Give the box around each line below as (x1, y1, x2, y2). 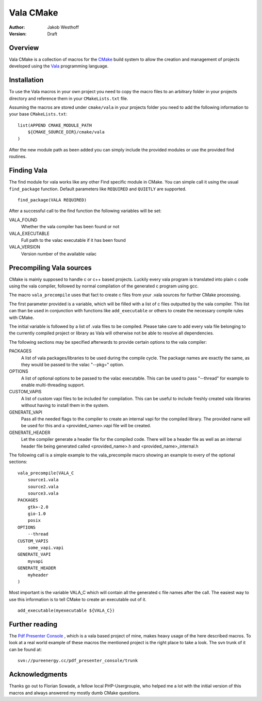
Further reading (9, 620, 58, 628)
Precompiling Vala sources (9, 264, 92, 272)
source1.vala (27, 477, 59, 483)
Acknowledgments (9, 670, 68, 679)
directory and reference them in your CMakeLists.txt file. (9, 95, 129, 101)
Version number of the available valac (21, 250, 97, 257)
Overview (9, 44, 39, 52)
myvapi (27, 558, 44, 564)
